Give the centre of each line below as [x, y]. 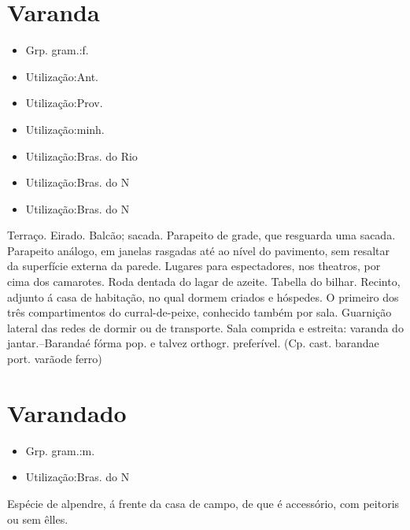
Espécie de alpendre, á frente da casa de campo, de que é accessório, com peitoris [203, 503]
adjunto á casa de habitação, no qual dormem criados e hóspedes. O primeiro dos [203, 297]
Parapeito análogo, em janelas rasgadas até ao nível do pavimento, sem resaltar [199, 250]
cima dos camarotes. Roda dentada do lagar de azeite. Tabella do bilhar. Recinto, [204, 282]
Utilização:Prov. [64, 103]
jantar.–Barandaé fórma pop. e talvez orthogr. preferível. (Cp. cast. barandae [193, 343]
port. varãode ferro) [55, 359]
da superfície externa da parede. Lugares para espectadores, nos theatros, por [194, 266]
